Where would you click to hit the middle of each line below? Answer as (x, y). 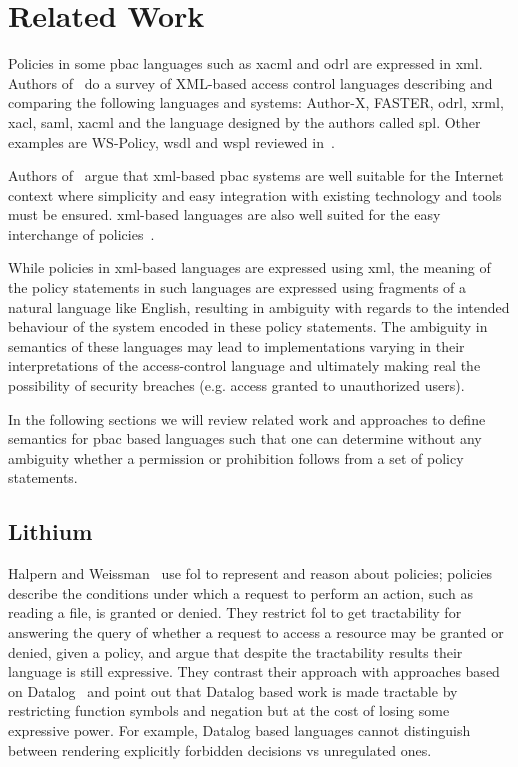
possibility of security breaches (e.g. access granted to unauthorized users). (236, 385)
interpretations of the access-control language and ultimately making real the (244, 365)
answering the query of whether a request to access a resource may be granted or (256, 631)
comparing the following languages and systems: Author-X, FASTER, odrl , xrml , (256, 102)
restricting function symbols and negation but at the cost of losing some (229, 710)
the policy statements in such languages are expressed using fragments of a (237, 287)
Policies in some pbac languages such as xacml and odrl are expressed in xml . (245, 63)
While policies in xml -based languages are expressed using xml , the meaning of (249, 267)
